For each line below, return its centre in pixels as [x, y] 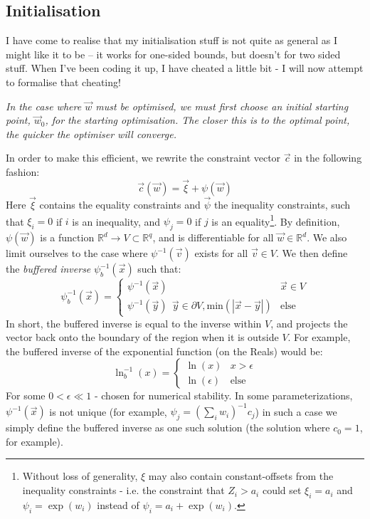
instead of [118, 504]
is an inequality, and [116, 221]
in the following [328, 158]
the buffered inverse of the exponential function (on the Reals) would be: [164, 351]
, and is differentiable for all [213, 237]
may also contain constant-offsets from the [241, 476]
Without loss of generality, [80, 476]
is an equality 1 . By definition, [276, 220]
